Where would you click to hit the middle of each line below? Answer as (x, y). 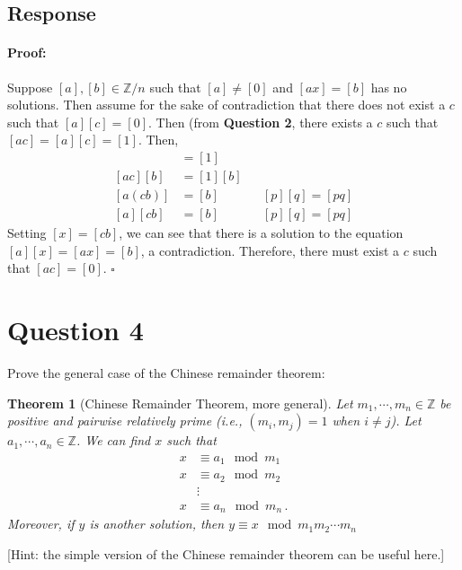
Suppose (30, 87)
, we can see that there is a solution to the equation (261, 233)
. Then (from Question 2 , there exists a (261, 122)
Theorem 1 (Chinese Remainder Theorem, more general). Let (180, 403)
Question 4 (76, 330)
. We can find (113, 440)
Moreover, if (41, 524)
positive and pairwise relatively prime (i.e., (125, 421)
